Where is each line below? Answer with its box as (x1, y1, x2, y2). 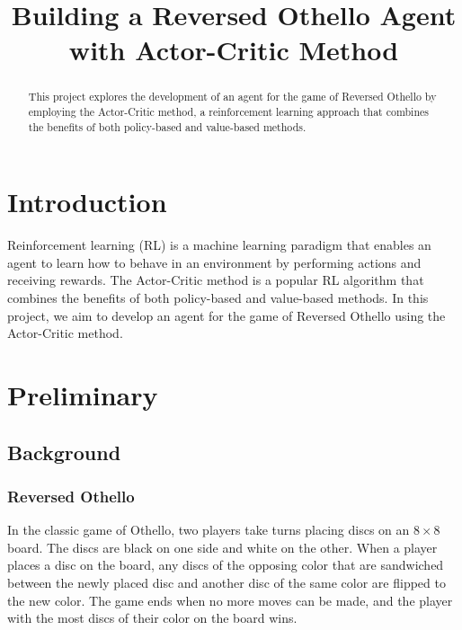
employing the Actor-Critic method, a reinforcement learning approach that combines (28, 104, 429, 120)
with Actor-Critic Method (68, 31, 399, 68)
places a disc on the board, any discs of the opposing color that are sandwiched (7, 555, 444, 574)
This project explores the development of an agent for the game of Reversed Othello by (28, 89, 437, 104)
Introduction (7, 183, 167, 220)
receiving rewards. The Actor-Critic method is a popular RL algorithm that (7, 271, 424, 289)
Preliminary (7, 377, 158, 413)
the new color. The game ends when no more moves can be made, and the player (7, 590, 453, 609)
